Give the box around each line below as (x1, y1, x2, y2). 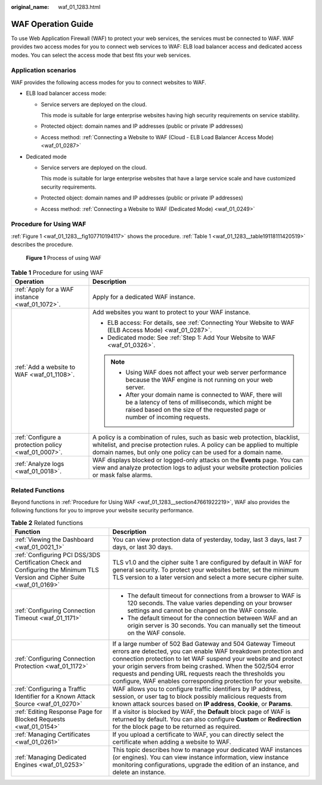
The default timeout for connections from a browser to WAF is (127, 591, 301, 600)
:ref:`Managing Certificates (14, 731, 91, 739)
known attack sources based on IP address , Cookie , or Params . (112, 700, 293, 708)
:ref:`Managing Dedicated (14, 753, 86, 762)
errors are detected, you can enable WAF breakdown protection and (112, 647, 304, 655)
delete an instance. (112, 768, 166, 777)
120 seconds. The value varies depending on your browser (127, 599, 292, 608)
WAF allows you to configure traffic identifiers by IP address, (112, 685, 283, 693)
